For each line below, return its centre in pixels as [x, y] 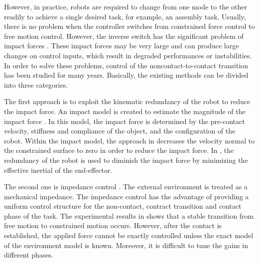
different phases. [29, 255]
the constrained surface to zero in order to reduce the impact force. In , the [119, 150]
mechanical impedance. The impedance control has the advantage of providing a [127, 196]
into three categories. [36, 84]
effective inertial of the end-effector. [58, 170]
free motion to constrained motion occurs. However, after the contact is [113, 225]
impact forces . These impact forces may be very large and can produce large [122, 46]
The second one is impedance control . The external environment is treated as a [126, 187]
